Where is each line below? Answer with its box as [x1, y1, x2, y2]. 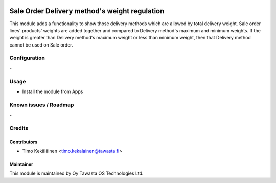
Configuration [9, 54, 45, 61]
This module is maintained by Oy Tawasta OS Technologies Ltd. [9, 170, 144, 176]
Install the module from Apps [22, 88, 83, 95]
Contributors [9, 139, 38, 145]
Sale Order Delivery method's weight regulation [9, 7, 165, 15]
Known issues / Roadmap [9, 101, 74, 108]
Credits [9, 124, 28, 131]
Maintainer [9, 161, 33, 167]
